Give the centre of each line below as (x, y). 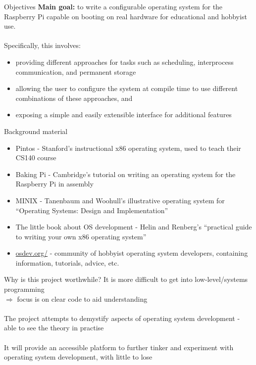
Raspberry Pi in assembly (54, 184)
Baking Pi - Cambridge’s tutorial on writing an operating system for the (126, 174)
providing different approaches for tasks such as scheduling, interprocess (125, 62)
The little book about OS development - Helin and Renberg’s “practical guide (134, 227)
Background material (36, 131)
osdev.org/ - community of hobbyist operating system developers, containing (132, 253)
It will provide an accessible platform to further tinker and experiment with (119, 347)
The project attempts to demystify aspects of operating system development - (122, 318)
